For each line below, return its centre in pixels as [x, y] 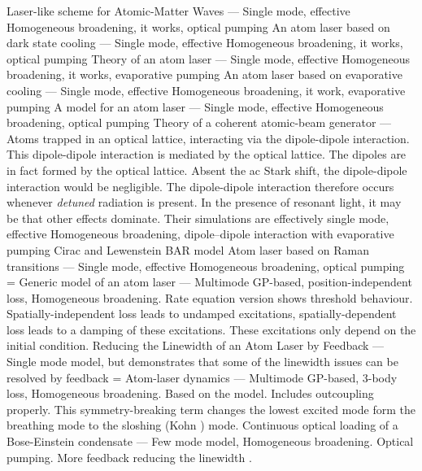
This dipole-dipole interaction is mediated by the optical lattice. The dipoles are [207, 154]
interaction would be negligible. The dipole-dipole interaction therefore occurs [200, 186]
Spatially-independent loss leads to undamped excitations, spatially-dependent [202, 314]
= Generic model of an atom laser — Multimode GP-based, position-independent [209, 282]
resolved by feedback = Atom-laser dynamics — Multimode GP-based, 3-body [202, 377]
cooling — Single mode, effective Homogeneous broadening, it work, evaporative [206, 90]
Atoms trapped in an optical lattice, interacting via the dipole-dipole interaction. [208, 138]
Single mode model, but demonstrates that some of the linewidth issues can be [202, 362]
